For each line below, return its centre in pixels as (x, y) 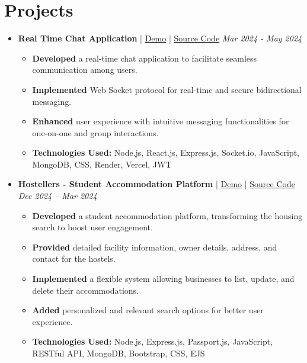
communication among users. (85, 70)
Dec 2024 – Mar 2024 (57, 196)
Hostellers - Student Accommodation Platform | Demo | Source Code (156, 184)
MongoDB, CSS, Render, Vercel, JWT (102, 164)
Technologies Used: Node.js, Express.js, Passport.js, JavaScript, (153, 341)
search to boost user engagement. (92, 227)
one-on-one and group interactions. (95, 132)
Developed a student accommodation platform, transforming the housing (167, 215)
